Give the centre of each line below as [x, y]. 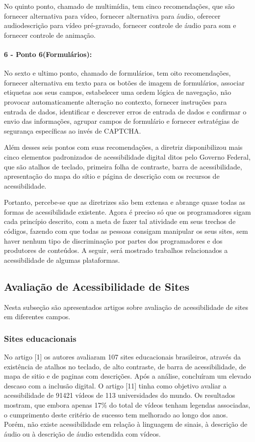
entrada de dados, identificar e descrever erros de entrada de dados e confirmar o [125, 111]
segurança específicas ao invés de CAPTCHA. [73, 130]
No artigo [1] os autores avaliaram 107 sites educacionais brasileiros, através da [123, 357]
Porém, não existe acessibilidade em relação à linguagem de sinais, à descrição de [126, 424]
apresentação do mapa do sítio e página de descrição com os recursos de [112, 176]
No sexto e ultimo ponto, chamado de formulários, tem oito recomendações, [117, 73]
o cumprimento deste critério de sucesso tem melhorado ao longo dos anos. [116, 414]
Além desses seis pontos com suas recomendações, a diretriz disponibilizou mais [123, 147]
